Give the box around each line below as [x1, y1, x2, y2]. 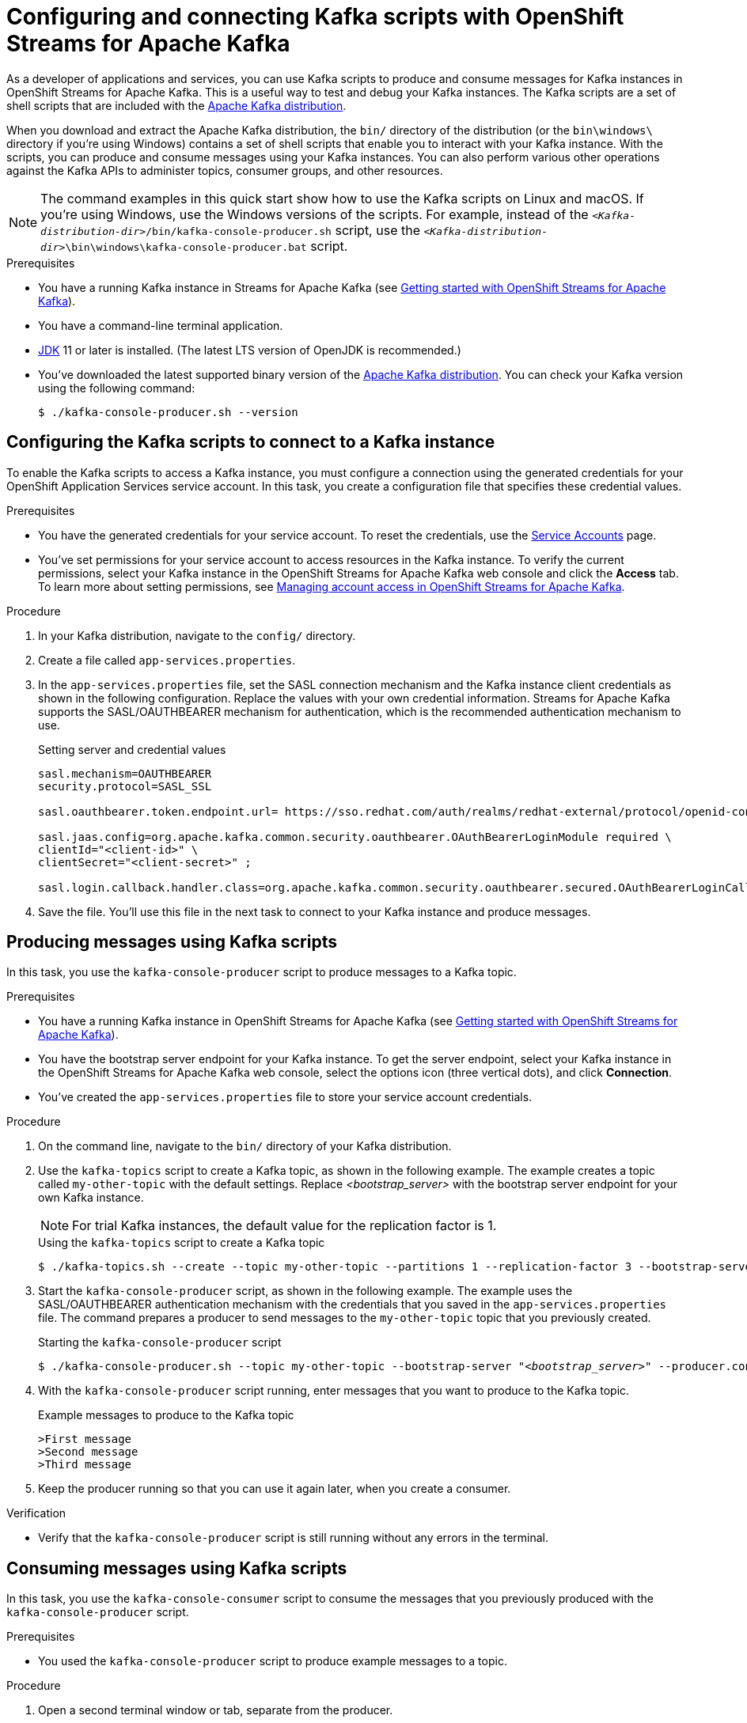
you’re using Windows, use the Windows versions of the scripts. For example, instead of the [40, 206, 589, 222]
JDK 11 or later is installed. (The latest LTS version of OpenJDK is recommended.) [38, 343, 461, 357]
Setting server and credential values [38, 742, 226, 756]
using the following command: [38, 381, 195, 395]
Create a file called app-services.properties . [38, 653, 296, 667]
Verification [6, 1506, 66, 1520]
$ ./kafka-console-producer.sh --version [38, 405, 298, 418]
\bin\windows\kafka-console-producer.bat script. [65, 237, 348, 254]
